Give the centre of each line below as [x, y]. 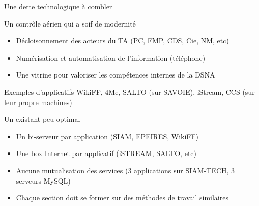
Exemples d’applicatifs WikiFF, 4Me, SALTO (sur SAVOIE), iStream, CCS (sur [129, 92]
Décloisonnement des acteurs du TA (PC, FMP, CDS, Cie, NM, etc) [122, 41]
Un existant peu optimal [42, 119]
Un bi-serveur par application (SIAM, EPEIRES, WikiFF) [107, 136]
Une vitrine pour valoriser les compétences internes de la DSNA [116, 75]
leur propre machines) [38, 102]
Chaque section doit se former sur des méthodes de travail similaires [122, 198]
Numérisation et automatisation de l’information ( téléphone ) [111, 57]
